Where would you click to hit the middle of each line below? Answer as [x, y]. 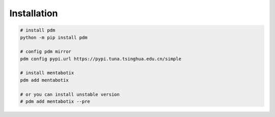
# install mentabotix [47, 73]
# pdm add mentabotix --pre [55, 101]
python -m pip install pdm [54, 37]
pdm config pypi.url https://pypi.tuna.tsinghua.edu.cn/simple [101, 59]
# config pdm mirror [46, 52]
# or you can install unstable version [70, 94]
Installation [34, 13]
